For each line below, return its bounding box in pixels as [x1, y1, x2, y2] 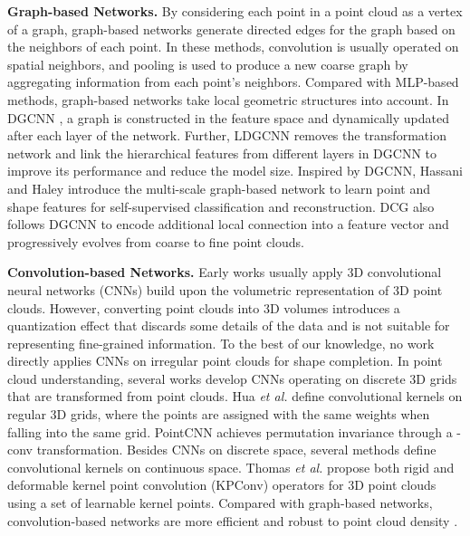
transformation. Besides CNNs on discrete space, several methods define [36, 440, 436, 459]
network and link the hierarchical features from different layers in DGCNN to [7, 143, 436, 162]
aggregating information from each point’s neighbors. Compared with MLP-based [7, 72, 459, 91]
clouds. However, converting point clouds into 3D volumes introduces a [7, 298, 400, 317]
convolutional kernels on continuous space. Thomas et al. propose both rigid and [7, 457, 455, 476]
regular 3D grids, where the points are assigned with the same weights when [7, 405, 430, 424]
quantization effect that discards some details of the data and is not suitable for [7, 316, 450, 335]
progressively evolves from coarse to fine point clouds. [7, 232, 304, 251]
